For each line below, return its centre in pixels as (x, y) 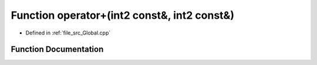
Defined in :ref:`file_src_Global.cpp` (68, 33)
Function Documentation (57, 49)
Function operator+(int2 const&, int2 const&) (123, 15)
